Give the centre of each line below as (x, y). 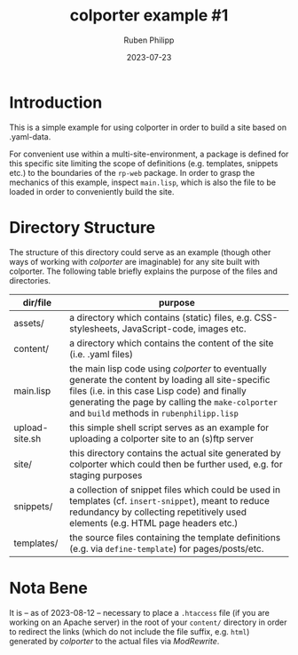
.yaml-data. (30, 136)
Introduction (56, 102)
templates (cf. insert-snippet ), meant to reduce (170, 500)
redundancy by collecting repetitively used (158, 512)
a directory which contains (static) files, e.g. (161, 317)
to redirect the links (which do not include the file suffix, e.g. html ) (129, 631)
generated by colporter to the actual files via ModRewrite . (114, 641)
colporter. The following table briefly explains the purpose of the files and (143, 271)
